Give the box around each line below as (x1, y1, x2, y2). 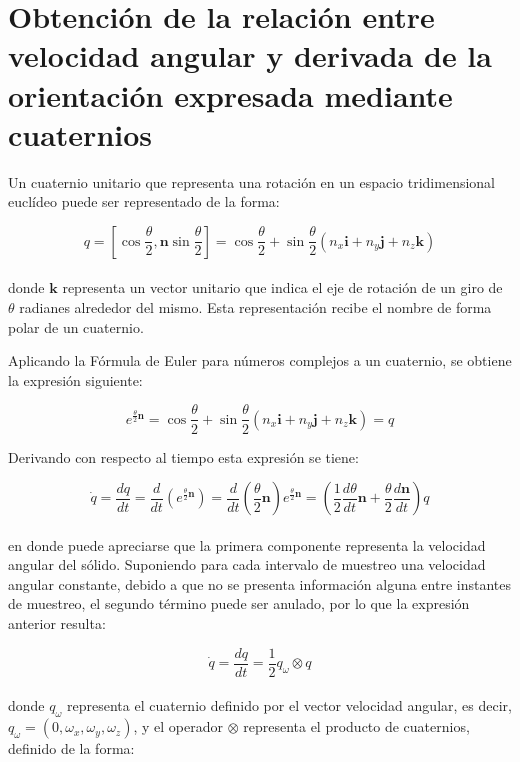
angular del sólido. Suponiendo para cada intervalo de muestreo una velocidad (8, 554, 486, 575)
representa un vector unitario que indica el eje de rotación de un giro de (62, 277, 503, 298)
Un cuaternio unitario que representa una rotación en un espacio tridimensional (8, 171, 496, 192)
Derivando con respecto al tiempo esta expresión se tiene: (8, 446, 359, 467)
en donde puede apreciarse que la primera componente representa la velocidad (8, 534, 486, 555)
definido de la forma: (8, 738, 135, 759)
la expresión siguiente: (8, 369, 143, 390)
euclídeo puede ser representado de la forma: (8, 191, 280, 212)
